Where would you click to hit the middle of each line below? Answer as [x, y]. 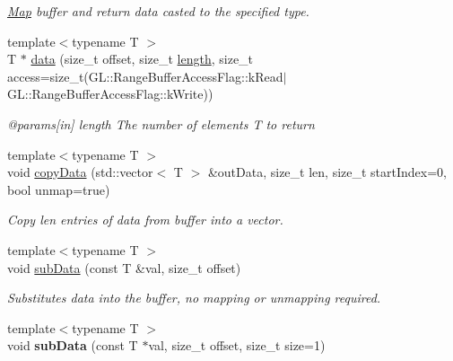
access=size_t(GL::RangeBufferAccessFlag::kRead [145, 76]
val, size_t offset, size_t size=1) [237, 345]
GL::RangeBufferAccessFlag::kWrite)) [110, 94]
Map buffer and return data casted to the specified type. [158, 11]
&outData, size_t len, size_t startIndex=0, [327, 172]
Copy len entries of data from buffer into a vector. [145, 220]
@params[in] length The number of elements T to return [161, 123]
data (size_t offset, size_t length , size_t [142, 59]
